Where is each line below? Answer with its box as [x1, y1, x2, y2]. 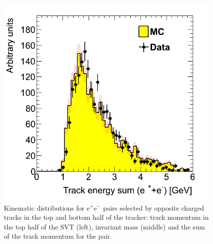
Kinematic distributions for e [4, 202, 90, 213]
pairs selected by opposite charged [103, 202, 204, 213]
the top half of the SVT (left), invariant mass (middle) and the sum [4, 221, 205, 231]
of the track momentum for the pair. [4, 231, 112, 241]
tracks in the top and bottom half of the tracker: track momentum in [4, 212, 209, 222]
